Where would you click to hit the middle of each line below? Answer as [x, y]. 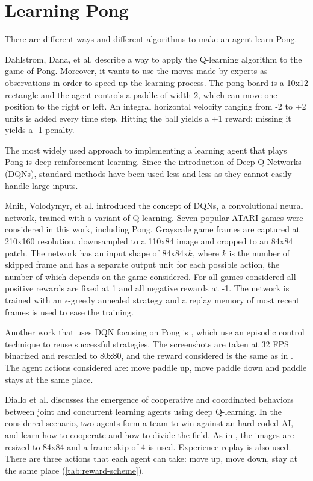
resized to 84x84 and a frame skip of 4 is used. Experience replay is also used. [148, 446]
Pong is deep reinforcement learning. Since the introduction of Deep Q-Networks [153, 162]
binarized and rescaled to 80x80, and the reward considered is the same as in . [149, 355]
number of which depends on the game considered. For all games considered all [150, 276]
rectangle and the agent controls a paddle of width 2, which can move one [141, 94]
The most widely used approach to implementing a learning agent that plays [146, 150]
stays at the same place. [49, 379]
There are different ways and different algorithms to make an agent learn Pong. [151, 39]
